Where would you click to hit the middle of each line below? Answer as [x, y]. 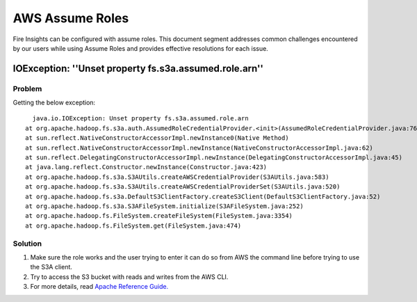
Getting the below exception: [54, 103]
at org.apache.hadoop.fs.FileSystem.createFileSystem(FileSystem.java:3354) [159, 216]
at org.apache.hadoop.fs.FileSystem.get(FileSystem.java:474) [133, 225]
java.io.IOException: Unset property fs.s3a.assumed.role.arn [141, 119]
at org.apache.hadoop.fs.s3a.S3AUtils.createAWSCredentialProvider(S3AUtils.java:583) [177, 177]
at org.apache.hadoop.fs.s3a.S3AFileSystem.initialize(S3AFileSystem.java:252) [164, 206]
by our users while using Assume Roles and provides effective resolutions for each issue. [141, 48]
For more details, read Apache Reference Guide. [99, 287]
